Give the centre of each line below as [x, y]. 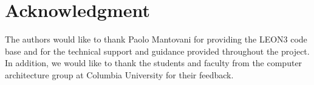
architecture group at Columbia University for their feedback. [119, 74]
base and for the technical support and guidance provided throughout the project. [157, 51]
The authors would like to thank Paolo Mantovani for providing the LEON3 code [156, 39]
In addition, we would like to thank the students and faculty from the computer [154, 63]
